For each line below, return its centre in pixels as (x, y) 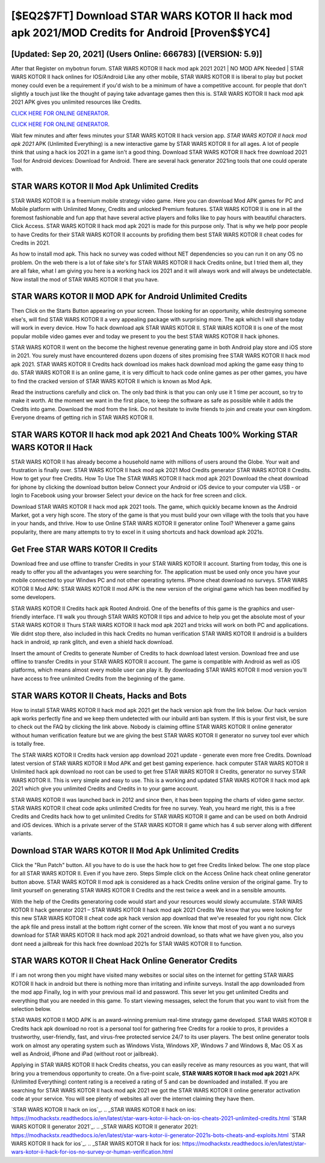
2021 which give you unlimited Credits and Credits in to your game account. (105, 789)
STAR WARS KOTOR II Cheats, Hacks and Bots (99, 695)
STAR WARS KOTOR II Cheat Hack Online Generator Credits (124, 961)
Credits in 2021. (31, 243)
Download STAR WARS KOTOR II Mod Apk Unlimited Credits (125, 850)
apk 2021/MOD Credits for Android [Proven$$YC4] (141, 33)
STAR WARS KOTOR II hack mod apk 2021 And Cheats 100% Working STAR (154, 434)
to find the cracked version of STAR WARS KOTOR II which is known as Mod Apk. (112, 381)
